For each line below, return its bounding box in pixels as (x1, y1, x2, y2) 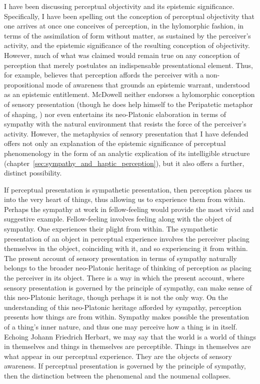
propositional (4, 79, 44, 89)
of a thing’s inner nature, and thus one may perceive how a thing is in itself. (4, 321, 237, 331)
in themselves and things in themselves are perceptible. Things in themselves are (4, 341, 251, 351)
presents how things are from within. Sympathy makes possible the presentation (4, 311, 249, 322)
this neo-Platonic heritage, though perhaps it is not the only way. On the (4, 292, 228, 302)
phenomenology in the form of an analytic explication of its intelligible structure (4, 147, 250, 158)
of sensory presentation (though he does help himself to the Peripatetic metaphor (4, 98, 253, 109)
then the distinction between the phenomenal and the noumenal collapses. (4, 370, 231, 380)
